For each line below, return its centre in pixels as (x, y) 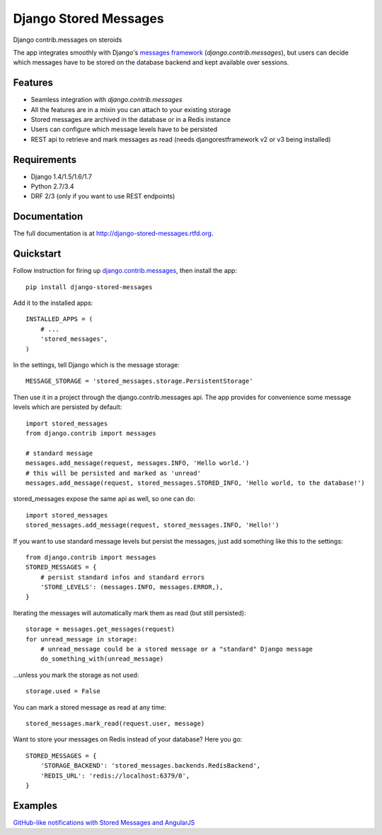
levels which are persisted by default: (68, 407)
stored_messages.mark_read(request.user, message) (115, 723)
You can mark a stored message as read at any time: (89, 707)
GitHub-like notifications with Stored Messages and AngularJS (104, 822)
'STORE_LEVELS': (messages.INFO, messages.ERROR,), (132, 587)
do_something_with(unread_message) (102, 659)
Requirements (45, 159)
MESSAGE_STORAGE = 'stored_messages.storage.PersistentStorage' (140, 381)
